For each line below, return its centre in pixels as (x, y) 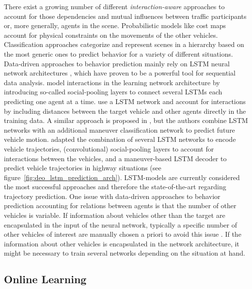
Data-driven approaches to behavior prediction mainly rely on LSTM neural (117, 63)
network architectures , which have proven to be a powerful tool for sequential (120, 73)
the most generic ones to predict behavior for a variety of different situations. (118, 53)
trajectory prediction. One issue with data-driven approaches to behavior (112, 196)
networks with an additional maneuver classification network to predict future (119, 129)
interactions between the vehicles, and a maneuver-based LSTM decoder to (115, 158)
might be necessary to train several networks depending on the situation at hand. (125, 253)
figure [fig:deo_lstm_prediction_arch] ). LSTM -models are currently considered (122, 177)
